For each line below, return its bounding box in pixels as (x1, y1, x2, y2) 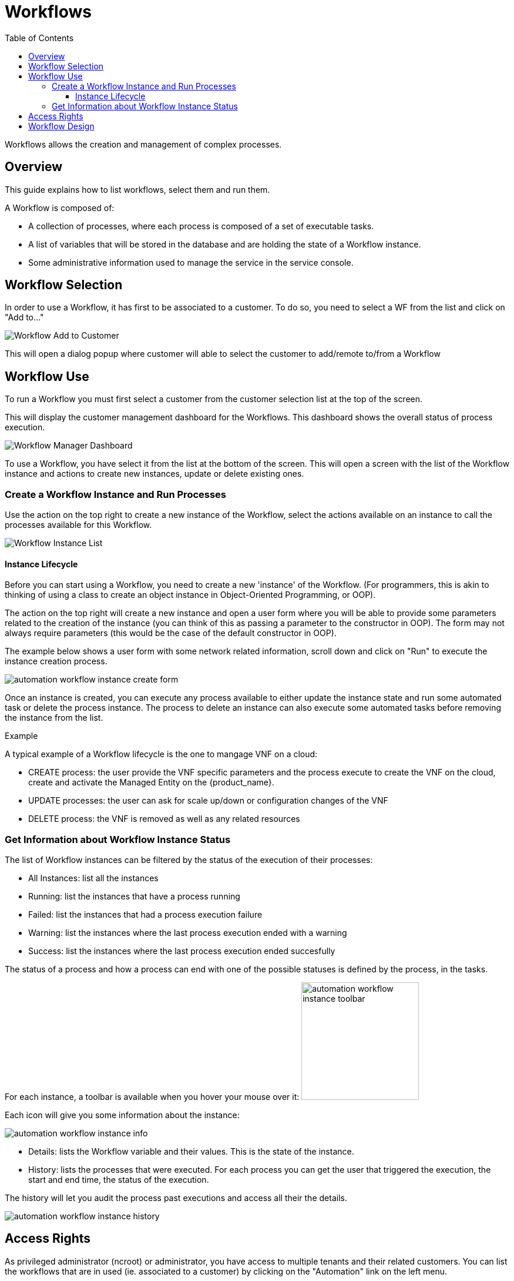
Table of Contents (5, 32, 74, 43)
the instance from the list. (5, 713, 103, 723)
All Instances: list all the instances (28, 873, 159, 883)
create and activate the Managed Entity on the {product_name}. (28, 777, 274, 788)
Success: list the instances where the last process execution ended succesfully (28, 946, 335, 956)
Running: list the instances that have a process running (28, 891, 240, 901)
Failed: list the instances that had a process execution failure (28, 909, 263, 919)
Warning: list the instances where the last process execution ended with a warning (28, 928, 347, 938)
